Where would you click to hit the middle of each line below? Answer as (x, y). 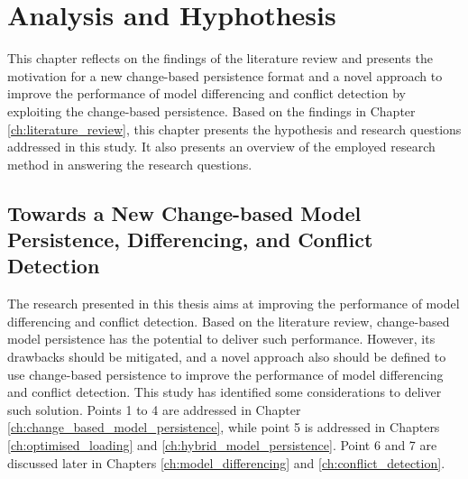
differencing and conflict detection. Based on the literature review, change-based (229, 321)
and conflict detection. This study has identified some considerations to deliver (225, 392)
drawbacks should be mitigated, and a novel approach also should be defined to (227, 357)
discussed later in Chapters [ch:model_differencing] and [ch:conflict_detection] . (226, 462)
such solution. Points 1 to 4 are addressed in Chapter (154, 409)
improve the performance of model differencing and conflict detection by (206, 93)
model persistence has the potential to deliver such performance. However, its (221, 339)
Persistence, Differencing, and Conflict (190, 239)
